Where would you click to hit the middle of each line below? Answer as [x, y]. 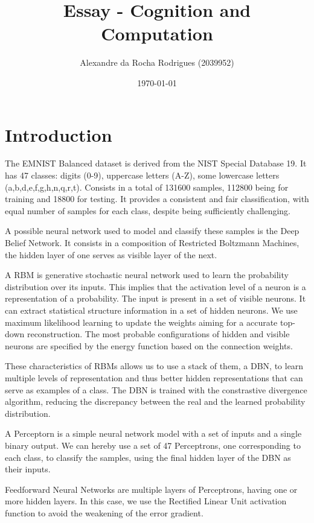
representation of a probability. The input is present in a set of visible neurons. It [155, 298]
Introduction [59, 134]
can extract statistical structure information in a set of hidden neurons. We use [151, 310]
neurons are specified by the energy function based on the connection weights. [149, 345]
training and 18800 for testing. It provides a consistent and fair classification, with [157, 199]
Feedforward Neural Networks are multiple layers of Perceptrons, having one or [151, 489]
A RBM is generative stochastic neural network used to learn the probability [147, 275]
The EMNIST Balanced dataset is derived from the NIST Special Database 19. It [156, 163]
